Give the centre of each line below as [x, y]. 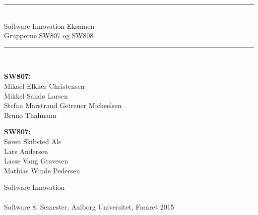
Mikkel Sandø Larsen [36, 95]
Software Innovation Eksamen [49, 26]
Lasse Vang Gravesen [36, 161]
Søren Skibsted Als [33, 141]
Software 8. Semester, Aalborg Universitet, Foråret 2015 [89, 206]
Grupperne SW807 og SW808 [49, 35]
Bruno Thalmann [30, 115]
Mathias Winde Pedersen [42, 170]
